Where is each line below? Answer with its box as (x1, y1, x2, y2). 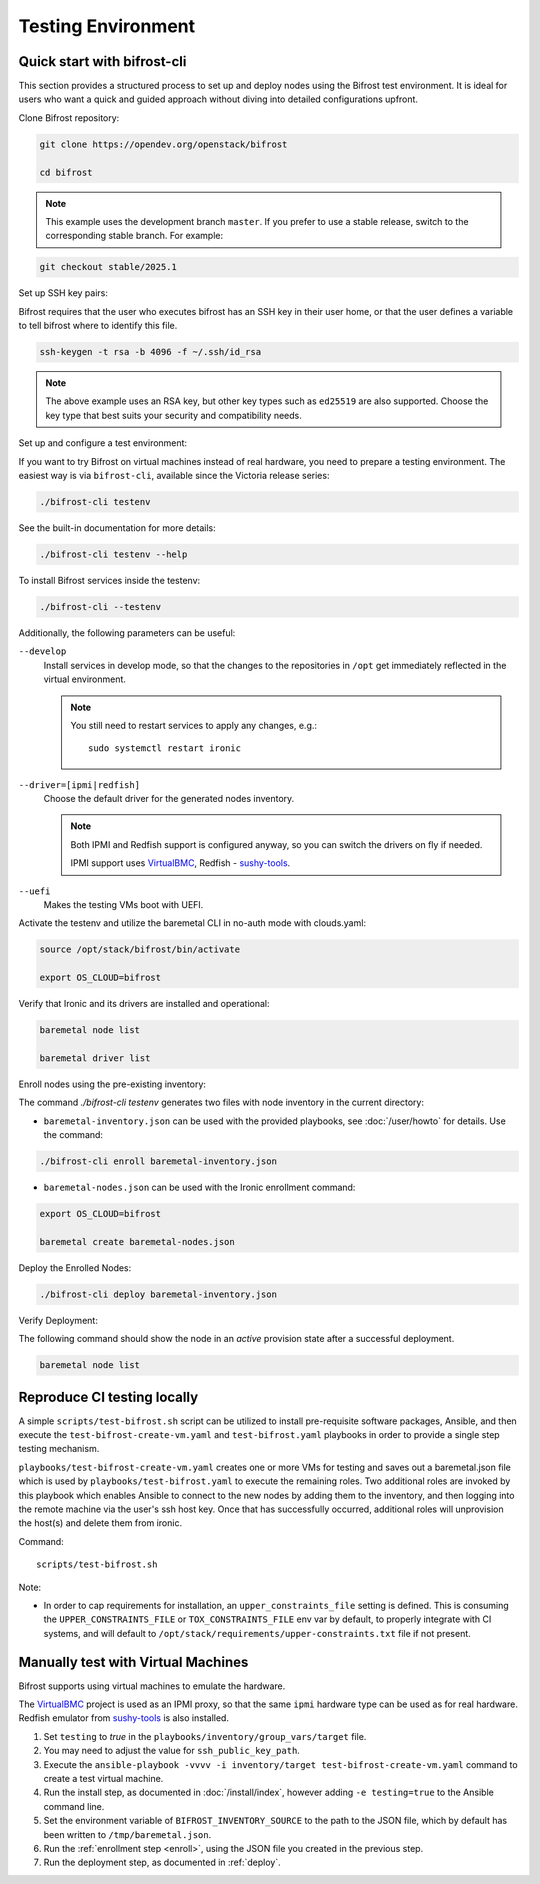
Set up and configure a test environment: (18, 437, 188, 449)
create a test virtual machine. (43, 1772, 164, 1784)
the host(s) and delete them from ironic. (18, 1517, 183, 1529)
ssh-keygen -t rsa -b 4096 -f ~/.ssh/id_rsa (39, 346, 262, 358)
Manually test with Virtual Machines (18, 1653, 249, 1670)
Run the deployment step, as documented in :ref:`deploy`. (43, 1856, 281, 1869)
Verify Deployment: (18, 1314, 99, 1326)
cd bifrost (39, 166, 93, 178)
